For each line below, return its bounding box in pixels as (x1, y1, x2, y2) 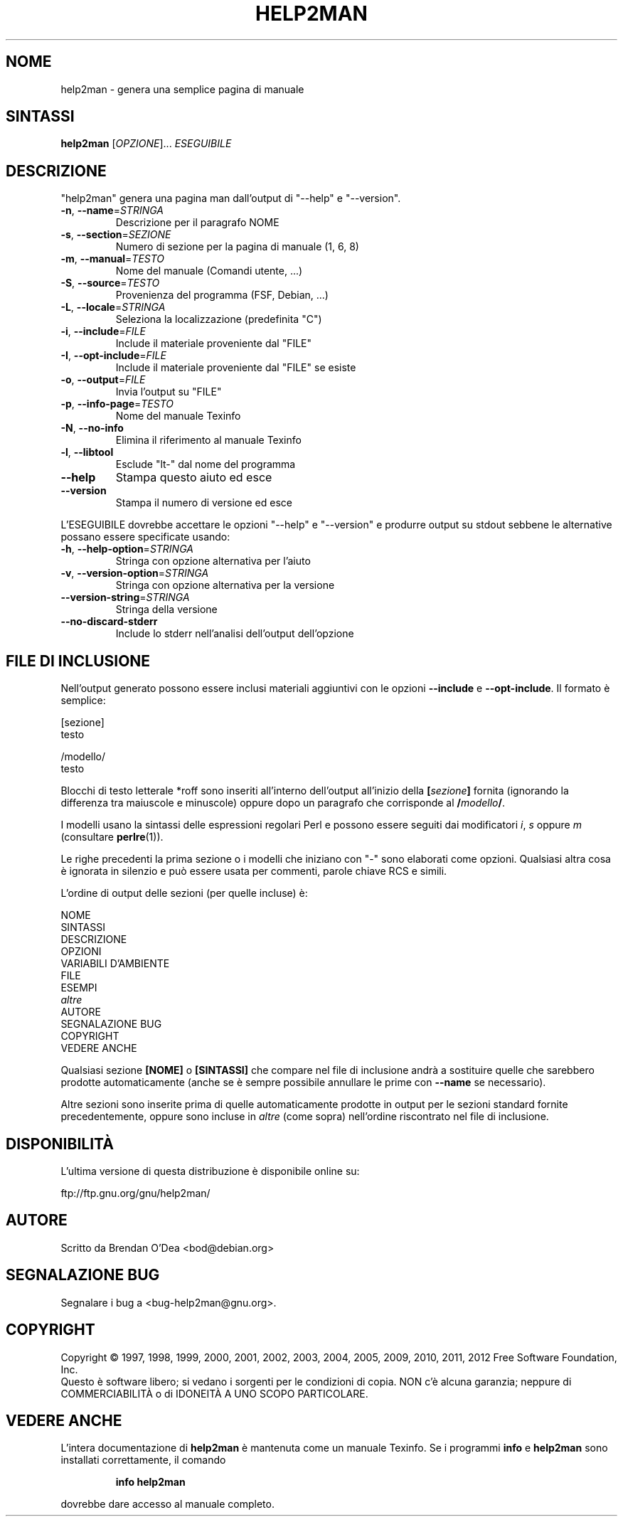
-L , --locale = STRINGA (60, 301, 166, 314)
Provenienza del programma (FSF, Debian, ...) (115, 289, 329, 302)
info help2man (115, 1476, 186, 1489)
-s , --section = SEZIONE (60, 228, 171, 241)
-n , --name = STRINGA (60, 204, 164, 217)
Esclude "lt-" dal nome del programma (115, 458, 296, 471)
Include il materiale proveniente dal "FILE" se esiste (115, 361, 356, 374)
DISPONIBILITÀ (6, 1134, 114, 1153)
